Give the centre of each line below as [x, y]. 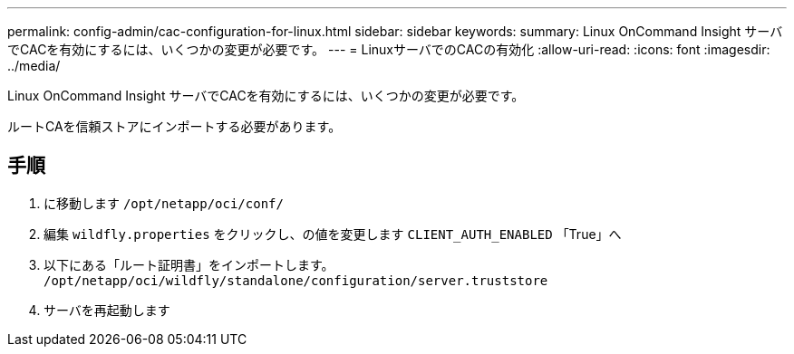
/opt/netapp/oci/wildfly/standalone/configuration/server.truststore [296, 280]
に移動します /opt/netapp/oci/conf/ [164, 203]
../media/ [34, 66]
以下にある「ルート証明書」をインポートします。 [189, 264]
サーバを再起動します [107, 310]
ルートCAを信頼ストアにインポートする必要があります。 [174, 126]
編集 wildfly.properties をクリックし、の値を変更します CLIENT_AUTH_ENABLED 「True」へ [333, 234]
